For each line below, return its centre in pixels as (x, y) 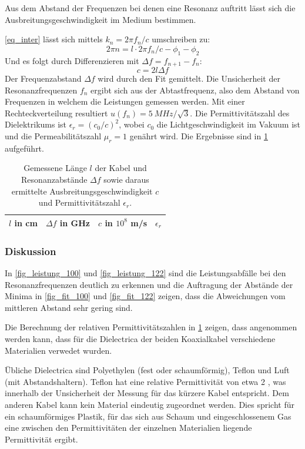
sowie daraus (126, 179)
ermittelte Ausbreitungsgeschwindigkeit (82, 191)
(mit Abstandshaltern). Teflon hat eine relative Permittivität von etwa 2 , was (145, 381)
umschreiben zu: (181, 39)
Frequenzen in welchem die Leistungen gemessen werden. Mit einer (125, 101)
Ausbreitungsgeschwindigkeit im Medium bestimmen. (100, 19)
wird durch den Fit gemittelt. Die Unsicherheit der (189, 78)
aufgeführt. (24, 148)
